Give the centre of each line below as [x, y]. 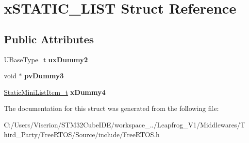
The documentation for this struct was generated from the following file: [111, 108]
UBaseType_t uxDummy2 [46, 59]
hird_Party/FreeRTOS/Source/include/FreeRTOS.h [82, 134]
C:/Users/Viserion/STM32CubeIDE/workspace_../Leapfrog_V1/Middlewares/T [125, 124]
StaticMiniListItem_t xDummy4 [55, 92]
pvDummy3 [44, 76]
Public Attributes [49, 39]
